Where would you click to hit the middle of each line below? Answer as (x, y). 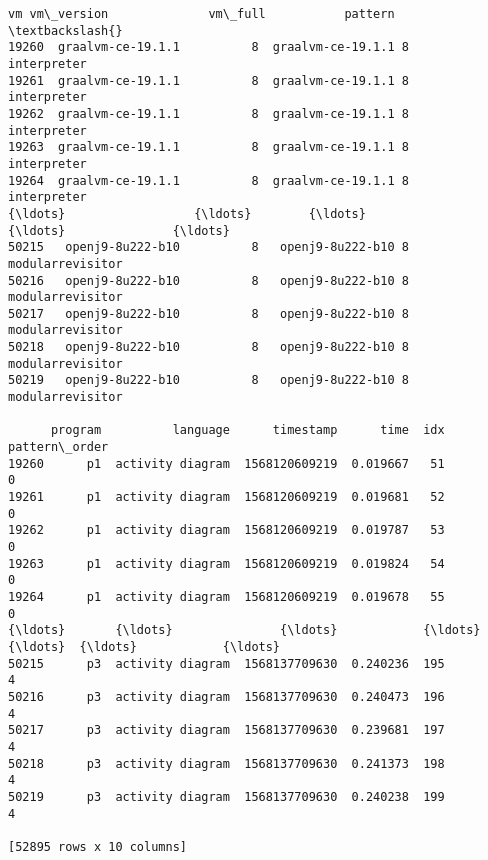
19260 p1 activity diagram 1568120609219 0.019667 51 (226, 463)
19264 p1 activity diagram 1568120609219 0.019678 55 (226, 596)
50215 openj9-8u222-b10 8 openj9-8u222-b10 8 (208, 247)
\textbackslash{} (65, 30)
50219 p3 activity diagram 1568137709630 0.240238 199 (226, 796)
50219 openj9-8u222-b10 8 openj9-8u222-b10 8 (208, 380)
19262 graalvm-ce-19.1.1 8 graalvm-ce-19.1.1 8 (208, 113)
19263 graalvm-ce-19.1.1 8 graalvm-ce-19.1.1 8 (208, 147)
